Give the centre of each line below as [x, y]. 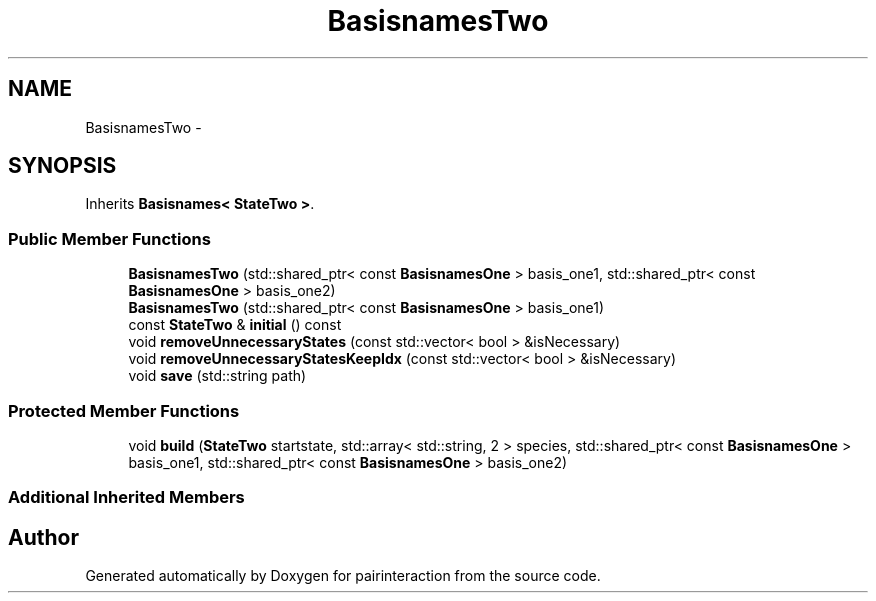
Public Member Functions [109, 238]
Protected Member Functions [124, 410]
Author [43, 537]
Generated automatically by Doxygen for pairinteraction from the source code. [343, 576]
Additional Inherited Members [126, 497]
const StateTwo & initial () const [235, 325]
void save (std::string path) [217, 376]
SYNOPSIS [62, 166]
